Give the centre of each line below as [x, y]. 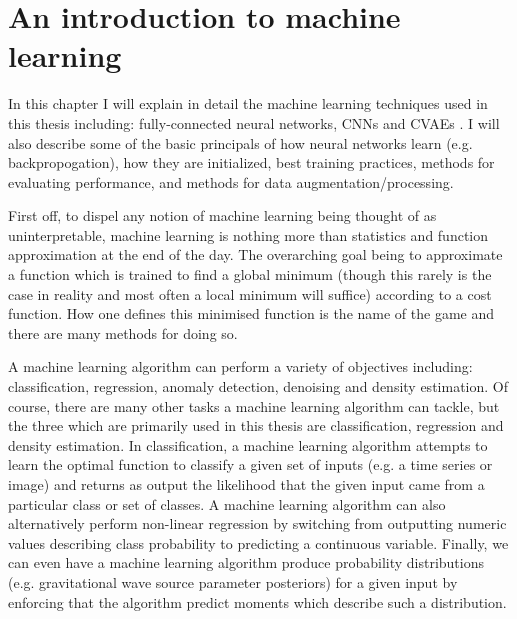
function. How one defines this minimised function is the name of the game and [251, 313]
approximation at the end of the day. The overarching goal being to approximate [255, 254]
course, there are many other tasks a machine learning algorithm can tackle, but [254, 405]
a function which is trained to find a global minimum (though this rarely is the [250, 274]
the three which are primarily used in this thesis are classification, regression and [256, 425]
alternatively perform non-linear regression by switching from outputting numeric [257, 523]
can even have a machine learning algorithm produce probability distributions [246, 562]
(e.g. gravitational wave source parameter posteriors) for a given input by [233, 581]
